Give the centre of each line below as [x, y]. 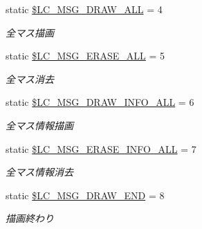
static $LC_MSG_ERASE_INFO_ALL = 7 [101, 148]
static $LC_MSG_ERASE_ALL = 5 [85, 56]
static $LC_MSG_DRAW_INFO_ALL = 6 [100, 102]
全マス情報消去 [39, 172]
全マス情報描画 [39, 125]
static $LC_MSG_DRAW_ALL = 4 [84, 9]
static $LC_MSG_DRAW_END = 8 [85, 195]
